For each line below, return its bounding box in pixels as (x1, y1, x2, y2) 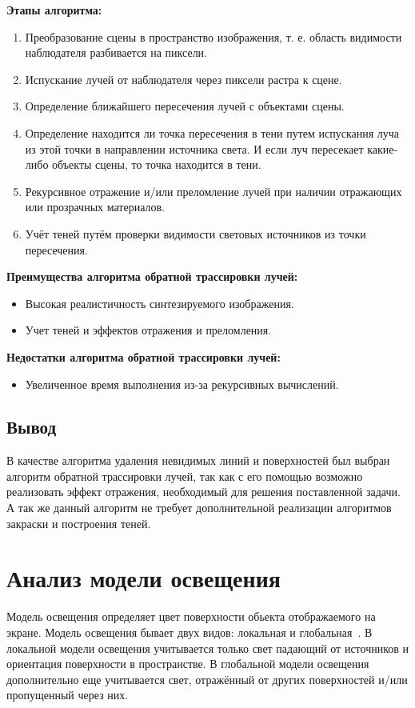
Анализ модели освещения (6, 562, 281, 594)
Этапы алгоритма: (6, 2, 102, 18)
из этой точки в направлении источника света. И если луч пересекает (25, 140, 364, 157)
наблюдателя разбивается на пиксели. (25, 44, 207, 61)
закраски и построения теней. (6, 514, 151, 531)
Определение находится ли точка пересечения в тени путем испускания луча (25, 124, 400, 141)
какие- (367, 140, 398, 157)
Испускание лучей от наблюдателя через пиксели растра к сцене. (25, 70, 342, 87)
